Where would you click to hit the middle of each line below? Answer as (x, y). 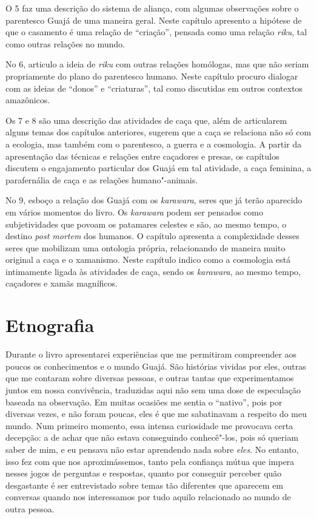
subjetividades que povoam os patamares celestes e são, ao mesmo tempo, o (146, 224)
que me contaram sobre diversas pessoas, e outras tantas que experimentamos (150, 378)
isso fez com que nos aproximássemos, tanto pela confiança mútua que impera (150, 461)
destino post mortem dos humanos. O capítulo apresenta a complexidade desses (153, 236)
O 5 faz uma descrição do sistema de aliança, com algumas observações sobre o (152, 8)
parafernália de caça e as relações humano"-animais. (102, 179)
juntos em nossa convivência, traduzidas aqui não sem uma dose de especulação (153, 389)
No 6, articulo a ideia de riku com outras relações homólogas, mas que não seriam (157, 64)
